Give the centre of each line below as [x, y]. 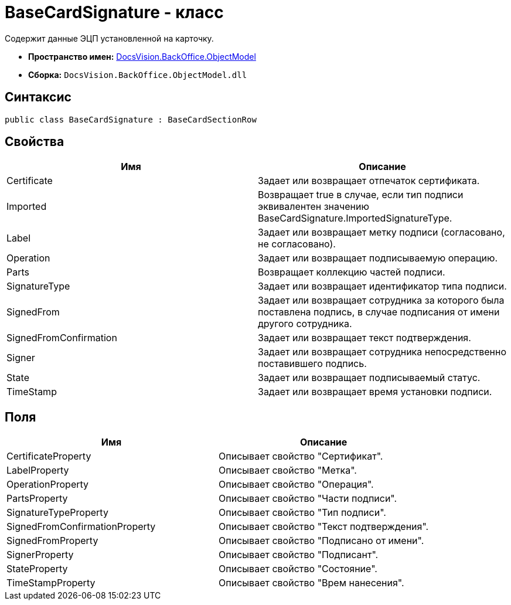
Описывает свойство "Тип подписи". [302, 513]
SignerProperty [40, 555]
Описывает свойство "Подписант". [299, 555]
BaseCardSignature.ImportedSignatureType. [355, 218]
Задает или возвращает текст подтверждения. [364, 338]
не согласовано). [297, 244]
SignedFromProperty [52, 541]
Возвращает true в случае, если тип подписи [361, 195]
